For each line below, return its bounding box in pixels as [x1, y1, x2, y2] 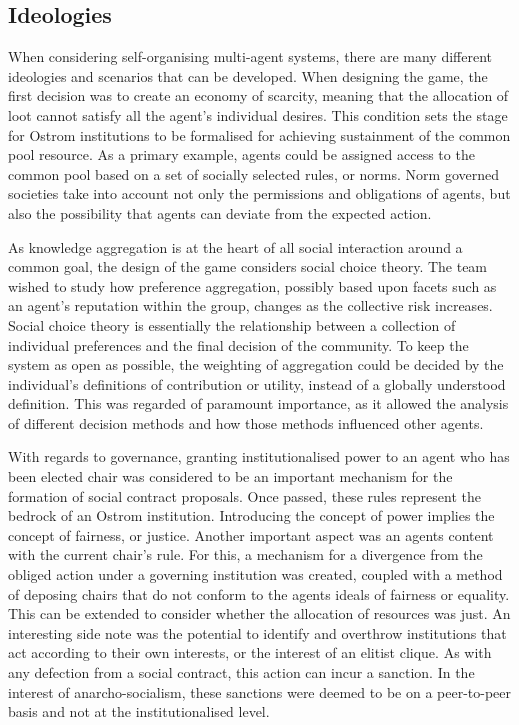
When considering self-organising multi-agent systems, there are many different [8, 46, 493, 67]
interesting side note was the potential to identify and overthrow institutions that [8, 622, 507, 643]
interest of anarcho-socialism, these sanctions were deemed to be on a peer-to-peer [8, 681, 512, 702]
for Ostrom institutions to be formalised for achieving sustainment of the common [8, 124, 511, 145]
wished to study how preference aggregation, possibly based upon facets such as [8, 275, 497, 296]
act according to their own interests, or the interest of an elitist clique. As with [8, 642, 492, 663]
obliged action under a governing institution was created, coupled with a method [8, 564, 503, 585]
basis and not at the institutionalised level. [8, 701, 270, 722]
